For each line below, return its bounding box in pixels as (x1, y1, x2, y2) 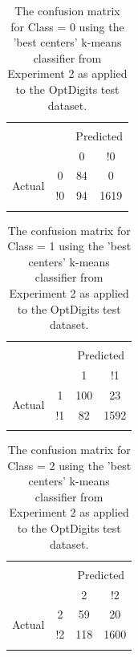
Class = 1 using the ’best (7, 237, 132, 254)
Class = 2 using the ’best (7, 456, 132, 473)
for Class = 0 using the (10, 18, 124, 34)
